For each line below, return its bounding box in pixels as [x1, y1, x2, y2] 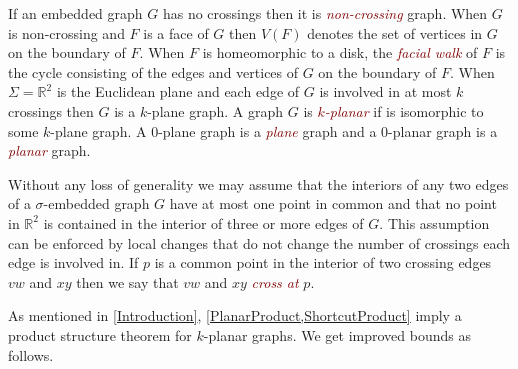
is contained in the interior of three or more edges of [43, 212, 364, 233]
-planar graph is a [388, 120, 498, 141]
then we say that [76, 271, 179, 292]
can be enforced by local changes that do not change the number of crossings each [8, 232, 511, 253]
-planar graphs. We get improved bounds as [203, 324, 471, 345]
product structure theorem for [8, 324, 192, 345]
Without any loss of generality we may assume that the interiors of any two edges [8, 173, 509, 194]
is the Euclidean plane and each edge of [56, 81, 300, 102]
